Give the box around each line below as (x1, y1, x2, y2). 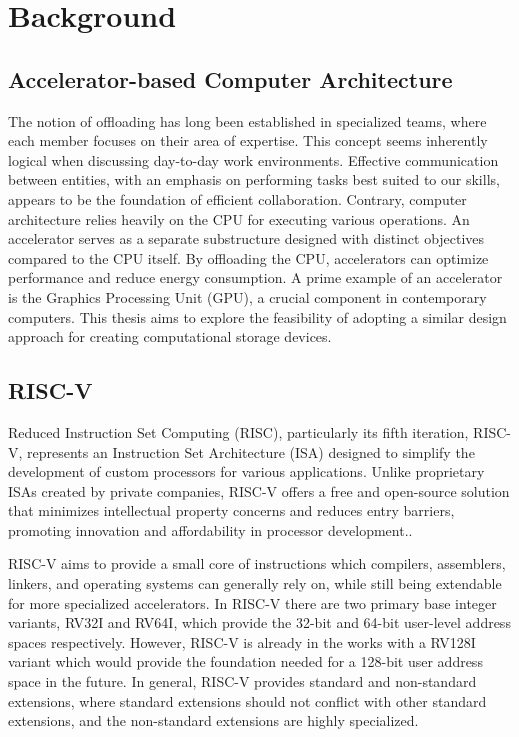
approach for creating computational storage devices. (8, 326, 332, 347)
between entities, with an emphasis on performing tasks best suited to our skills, (8, 169, 500, 190)
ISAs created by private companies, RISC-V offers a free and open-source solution (8, 480, 510, 501)
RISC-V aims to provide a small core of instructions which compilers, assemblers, (8, 553, 506, 574)
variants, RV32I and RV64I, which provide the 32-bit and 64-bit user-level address (8, 612, 511, 633)
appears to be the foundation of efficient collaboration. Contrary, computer (8, 188, 467, 209)
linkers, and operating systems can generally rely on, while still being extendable (8, 573, 502, 594)
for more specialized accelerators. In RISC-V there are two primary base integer (8, 592, 497, 613)
